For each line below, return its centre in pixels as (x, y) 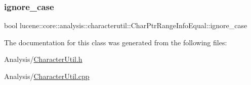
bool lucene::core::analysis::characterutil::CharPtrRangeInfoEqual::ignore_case (126, 25)
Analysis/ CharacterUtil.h (43, 59)
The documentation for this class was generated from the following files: (116, 42)
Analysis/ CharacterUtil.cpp (47, 76)
